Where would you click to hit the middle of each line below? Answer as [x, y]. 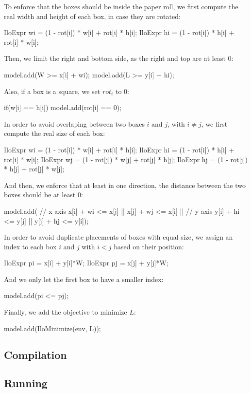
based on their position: [149, 246]
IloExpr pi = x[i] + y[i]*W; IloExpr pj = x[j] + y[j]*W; [86, 263]
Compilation [35, 354]
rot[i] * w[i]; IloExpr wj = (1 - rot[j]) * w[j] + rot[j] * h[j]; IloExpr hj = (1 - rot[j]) [126, 159]
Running [26, 383]
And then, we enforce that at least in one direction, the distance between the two [125, 185]
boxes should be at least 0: [43, 195]
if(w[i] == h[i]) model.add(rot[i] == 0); [63, 107]
